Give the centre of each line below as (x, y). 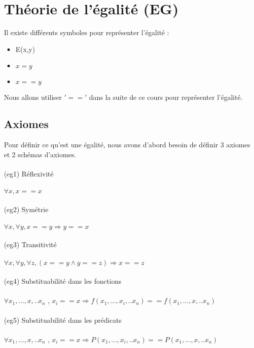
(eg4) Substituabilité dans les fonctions (63, 281)
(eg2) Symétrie (26, 209)
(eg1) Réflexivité (29, 173)
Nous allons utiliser (33, 97)
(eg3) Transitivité (30, 244)
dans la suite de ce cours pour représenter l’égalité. (166, 97)
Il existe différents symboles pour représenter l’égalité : (87, 32)
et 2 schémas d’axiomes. (40, 154)
